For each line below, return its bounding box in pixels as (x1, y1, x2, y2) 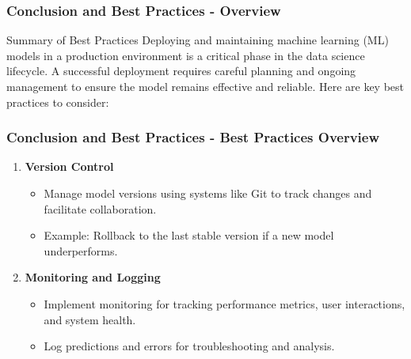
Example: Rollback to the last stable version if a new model (44, 227, 334, 244)
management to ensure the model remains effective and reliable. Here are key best (6, 78, 405, 94)
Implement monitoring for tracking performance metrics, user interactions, (44, 295, 405, 312)
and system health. (44, 311, 136, 327)
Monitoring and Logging (25, 269, 161, 285)
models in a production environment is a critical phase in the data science (6, 47, 365, 63)
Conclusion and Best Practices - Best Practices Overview (6, 127, 380, 147)
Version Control (25, 158, 114, 175)
